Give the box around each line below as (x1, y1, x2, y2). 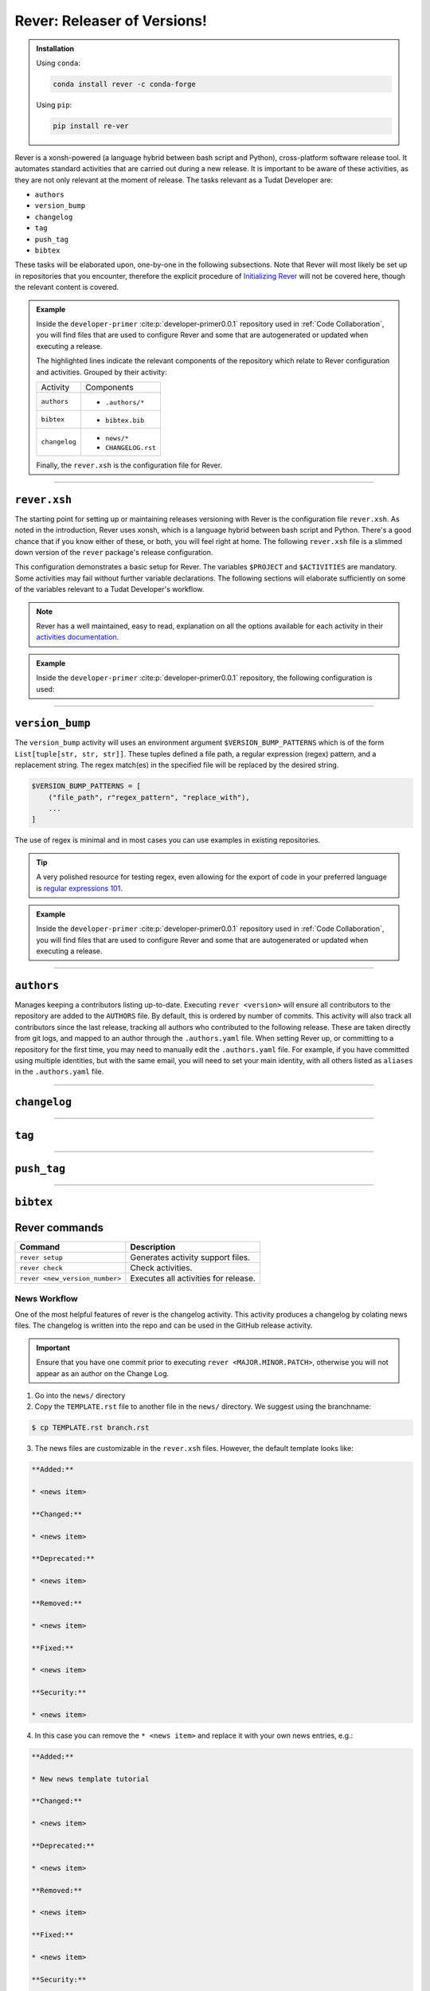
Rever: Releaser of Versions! (14, 12, 207, 29)
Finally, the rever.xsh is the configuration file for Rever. (36, 460, 223, 470)
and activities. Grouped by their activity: (36, 367, 167, 377)
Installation (36, 44, 75, 53)
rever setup (19, 1253, 63, 1261)
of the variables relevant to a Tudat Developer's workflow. (14, 585, 205, 594)
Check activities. (130, 1262, 193, 1273)
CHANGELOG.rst (104, 443, 157, 452)
